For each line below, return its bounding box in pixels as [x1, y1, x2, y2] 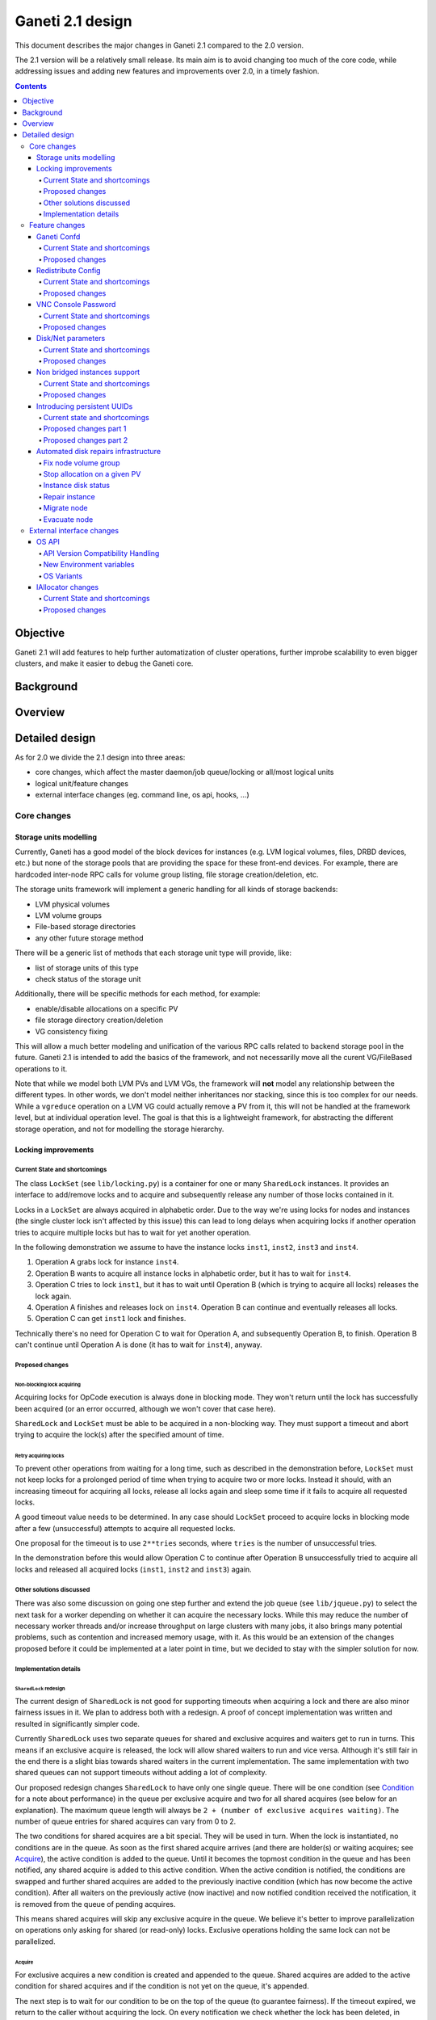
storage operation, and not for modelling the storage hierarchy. [15, 1124, 224, 1134]
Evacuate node [43, 514, 94, 524]
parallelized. [15, 1936, 56, 1946]
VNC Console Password [36, 300, 116, 309]
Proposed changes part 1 [43, 424, 127, 434]
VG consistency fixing [35, 1026, 108, 1036]
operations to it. [15, 1063, 68, 1074]
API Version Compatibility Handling [43, 548, 160, 558]
